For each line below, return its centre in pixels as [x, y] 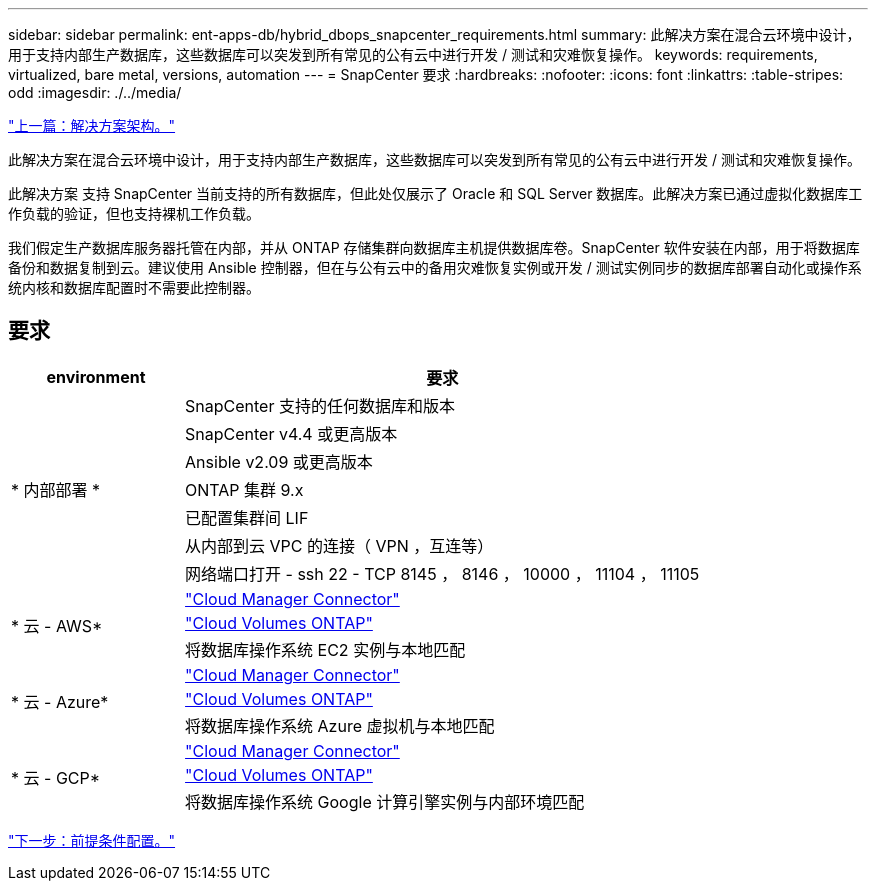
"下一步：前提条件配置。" [92, 840]
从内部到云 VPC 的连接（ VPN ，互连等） [339, 545]
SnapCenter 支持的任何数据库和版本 [320, 405]
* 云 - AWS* [57, 625]
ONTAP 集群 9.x [244, 489]
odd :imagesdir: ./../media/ [95, 92]
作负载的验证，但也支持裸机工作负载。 [134, 213]
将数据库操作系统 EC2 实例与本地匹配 [325, 649]
